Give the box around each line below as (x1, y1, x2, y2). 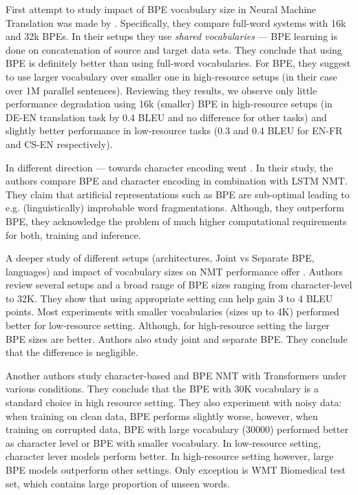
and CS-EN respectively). (6, 136, 113, 151)
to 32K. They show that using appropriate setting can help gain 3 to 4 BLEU (6, 291, 333, 305)
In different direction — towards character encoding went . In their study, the (6, 160, 333, 174)
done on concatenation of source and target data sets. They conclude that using (6, 42, 342, 56)
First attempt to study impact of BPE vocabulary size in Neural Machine (6, 2, 317, 16)
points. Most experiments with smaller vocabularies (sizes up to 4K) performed (6, 304, 339, 319)
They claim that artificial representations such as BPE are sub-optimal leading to (6, 187, 350, 201)
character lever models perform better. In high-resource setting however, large (6, 449, 334, 463)
